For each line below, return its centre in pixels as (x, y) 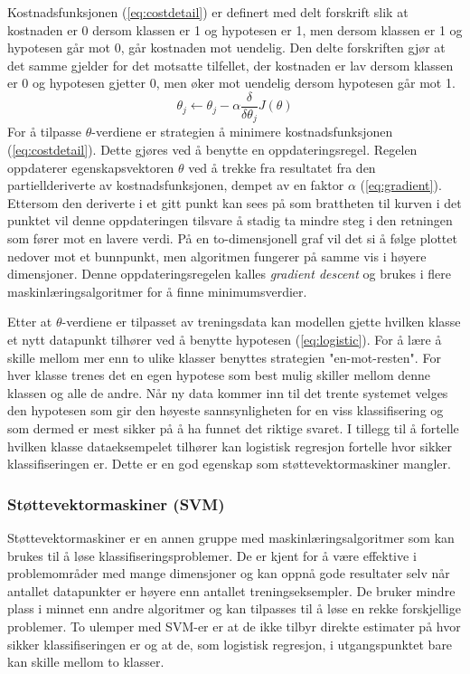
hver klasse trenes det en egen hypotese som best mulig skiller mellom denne (219, 375)
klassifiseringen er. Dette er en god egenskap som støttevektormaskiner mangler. (229, 464)
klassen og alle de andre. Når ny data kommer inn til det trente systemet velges (228, 392)
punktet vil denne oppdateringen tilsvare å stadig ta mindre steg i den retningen (230, 220)
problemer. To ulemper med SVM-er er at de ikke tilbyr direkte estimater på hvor (234, 626)
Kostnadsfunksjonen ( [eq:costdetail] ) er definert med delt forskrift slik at (208, 12)
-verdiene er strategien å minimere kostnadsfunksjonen (242, 132)
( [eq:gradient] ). (401, 185)
